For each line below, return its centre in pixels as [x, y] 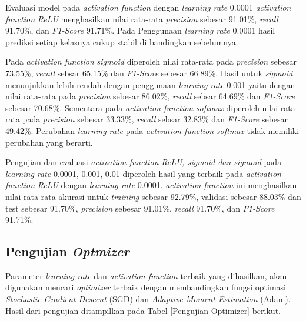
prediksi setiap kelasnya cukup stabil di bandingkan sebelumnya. [122, 41]
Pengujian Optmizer [67, 251]
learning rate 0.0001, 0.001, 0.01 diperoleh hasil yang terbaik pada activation [143, 173]
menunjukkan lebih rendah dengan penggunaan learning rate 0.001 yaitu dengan [150, 84]
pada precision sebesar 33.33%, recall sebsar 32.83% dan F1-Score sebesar [155, 119]
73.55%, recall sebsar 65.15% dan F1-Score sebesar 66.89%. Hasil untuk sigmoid [149, 73]
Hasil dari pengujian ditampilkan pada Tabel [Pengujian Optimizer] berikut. [143, 310]
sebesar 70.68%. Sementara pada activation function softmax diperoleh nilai [142, 107]
